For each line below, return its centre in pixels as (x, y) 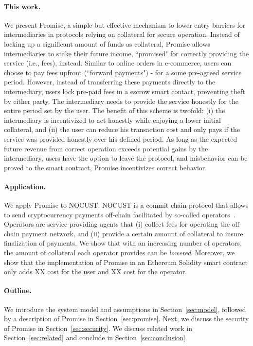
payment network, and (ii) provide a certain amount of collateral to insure (132, 233)
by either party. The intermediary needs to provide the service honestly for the (121, 101)
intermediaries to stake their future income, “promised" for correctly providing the (126, 53)
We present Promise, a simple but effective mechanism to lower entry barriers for (125, 25)
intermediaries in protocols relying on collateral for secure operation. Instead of (122, 34)
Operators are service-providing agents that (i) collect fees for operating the (117, 224)
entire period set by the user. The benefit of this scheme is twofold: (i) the (115, 110)
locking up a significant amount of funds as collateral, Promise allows (107, 43)
